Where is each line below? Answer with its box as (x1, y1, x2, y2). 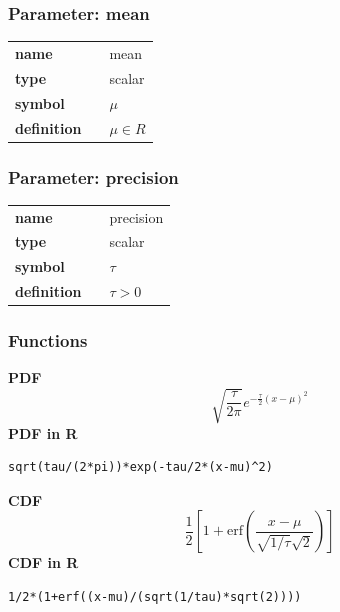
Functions (8, 328, 88, 353)
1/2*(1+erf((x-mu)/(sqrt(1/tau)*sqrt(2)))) (8, 589, 302, 604)
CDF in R (8, 552, 79, 573)
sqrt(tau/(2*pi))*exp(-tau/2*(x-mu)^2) (8, 460, 273, 475)
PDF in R (8, 422, 78, 443)
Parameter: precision (8, 164, 179, 189)
